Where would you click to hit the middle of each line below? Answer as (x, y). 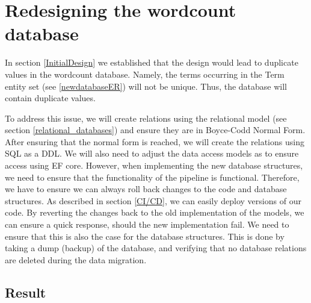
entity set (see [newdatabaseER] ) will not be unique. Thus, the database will (146, 86)
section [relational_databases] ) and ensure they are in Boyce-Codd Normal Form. (155, 130)
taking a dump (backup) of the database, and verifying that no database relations (156, 248)
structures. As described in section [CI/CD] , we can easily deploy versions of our (153, 200)
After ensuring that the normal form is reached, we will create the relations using (155, 141)
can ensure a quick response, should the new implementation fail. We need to (147, 224)
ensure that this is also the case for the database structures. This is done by (145, 236)
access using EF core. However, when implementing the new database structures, (154, 165)
